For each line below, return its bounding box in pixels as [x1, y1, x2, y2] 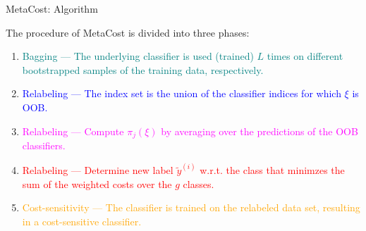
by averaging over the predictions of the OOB [161, 123, 358, 138]
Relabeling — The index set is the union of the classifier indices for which [22, 86, 341, 101]
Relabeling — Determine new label [22, 163, 173, 177]
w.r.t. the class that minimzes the [200, 163, 345, 177]
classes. [183, 176, 214, 191]
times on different [267, 49, 343, 63]
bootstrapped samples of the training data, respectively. [22, 62, 264, 77]
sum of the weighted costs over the [22, 176, 172, 191]
